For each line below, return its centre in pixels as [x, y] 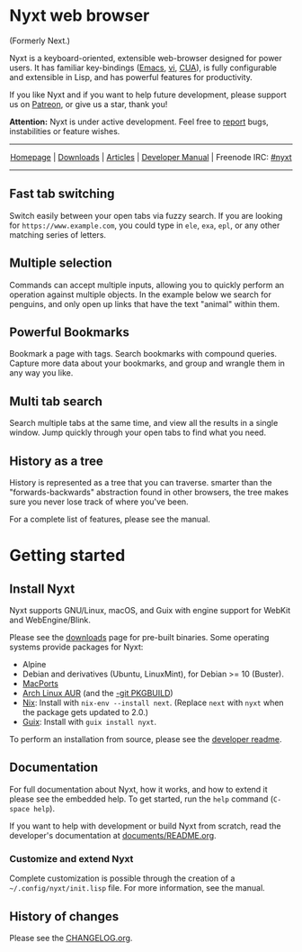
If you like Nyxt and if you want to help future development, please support [148, 95]
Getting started [67, 556]
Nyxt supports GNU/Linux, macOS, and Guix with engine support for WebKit [150, 610]
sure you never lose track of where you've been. [99, 502]
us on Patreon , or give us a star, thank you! [89, 104]
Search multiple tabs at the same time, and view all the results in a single [144, 423]
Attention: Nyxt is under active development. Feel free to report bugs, [139, 122]
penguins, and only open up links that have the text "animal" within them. [145, 304]
